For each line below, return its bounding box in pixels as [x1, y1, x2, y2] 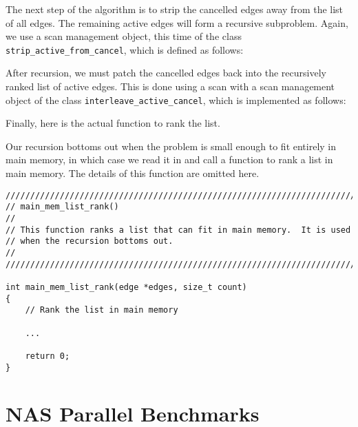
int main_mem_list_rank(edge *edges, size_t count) [6, 282, 247, 292]
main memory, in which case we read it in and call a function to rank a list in [6, 152, 333, 167]
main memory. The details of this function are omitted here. [6, 166, 260, 180]
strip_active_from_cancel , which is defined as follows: [6, 42, 244, 56]
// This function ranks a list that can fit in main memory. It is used [6, 225, 351, 235]
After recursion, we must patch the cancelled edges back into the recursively [6, 65, 326, 80]
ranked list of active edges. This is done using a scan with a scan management [6, 79, 335, 94]
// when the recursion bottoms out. [6, 236, 173, 247]
